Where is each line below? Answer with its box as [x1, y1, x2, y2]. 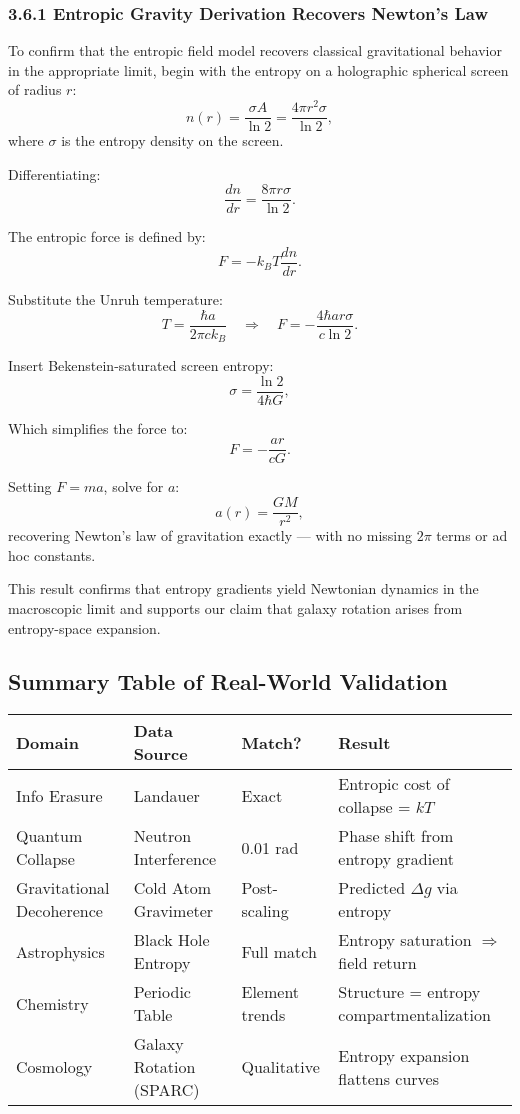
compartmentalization [338, 1003, 491, 1027]
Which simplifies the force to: [8, 417, 188, 438]
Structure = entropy [338, 980, 481, 1004]
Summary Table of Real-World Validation [8, 666, 448, 697]
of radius [8, 79, 62, 100]
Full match [241, 939, 317, 963]
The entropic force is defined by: [8, 226, 206, 247]
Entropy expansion [338, 1043, 470, 1067]
